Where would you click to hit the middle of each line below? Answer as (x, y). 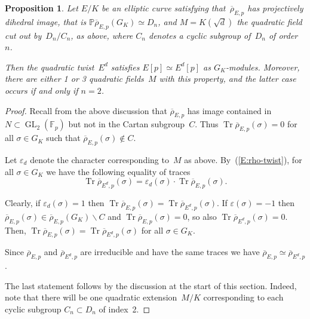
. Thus (207, 124)
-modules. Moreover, (263, 67)
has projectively (275, 8)
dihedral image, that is (46, 21)
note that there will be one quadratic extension (91, 297)
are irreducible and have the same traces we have (170, 252)
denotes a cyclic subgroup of (199, 35)
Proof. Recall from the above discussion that (86, 110)
